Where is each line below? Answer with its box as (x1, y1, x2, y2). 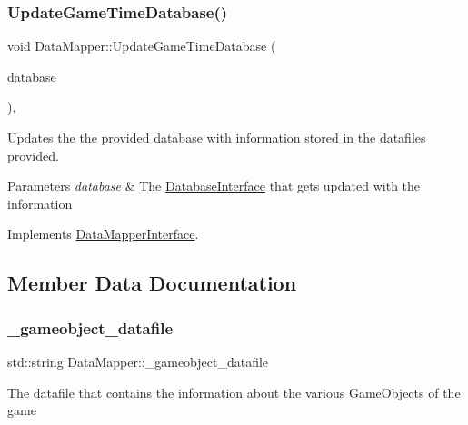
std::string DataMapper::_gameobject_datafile (7, 351, 269, 371)
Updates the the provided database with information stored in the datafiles (7, 128, 426, 146)
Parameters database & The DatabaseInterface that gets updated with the (7, 176, 421, 195)
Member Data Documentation (7, 269, 297, 297)
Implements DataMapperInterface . (7, 224, 199, 243)
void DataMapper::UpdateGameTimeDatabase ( (7, 36, 276, 55)
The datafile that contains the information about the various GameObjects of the (7, 382, 461, 401)
